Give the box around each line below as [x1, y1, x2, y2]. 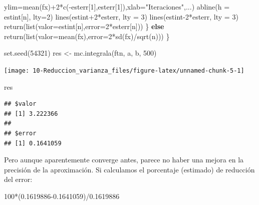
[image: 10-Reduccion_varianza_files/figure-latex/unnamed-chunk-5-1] [4, 67, 244, 74]
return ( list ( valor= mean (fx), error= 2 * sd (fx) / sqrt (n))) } [4, 31, 170, 41]
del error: [4, 174, 33, 184]
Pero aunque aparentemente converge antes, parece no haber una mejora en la [4, 154, 244, 165]
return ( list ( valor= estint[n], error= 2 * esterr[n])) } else [4, 21, 164, 32]
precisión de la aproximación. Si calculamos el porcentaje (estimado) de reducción [4, 164, 255, 174]
